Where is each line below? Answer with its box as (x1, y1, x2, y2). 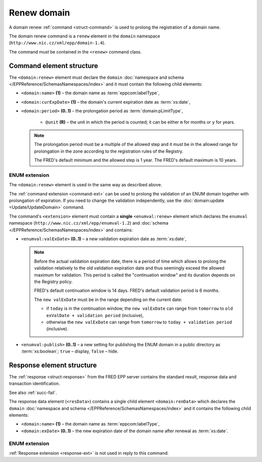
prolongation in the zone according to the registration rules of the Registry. (34, 148, 184, 154)
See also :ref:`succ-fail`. (9, 390, 57, 395)
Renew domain (9, 7, 70, 18)
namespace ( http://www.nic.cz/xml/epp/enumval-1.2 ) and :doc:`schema (9, 220, 168, 226)
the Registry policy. (34, 279, 73, 284)
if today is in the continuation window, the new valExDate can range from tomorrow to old (46, 305, 233, 311)
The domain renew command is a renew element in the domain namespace (9, 33, 160, 39)
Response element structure (9, 361, 97, 369)
